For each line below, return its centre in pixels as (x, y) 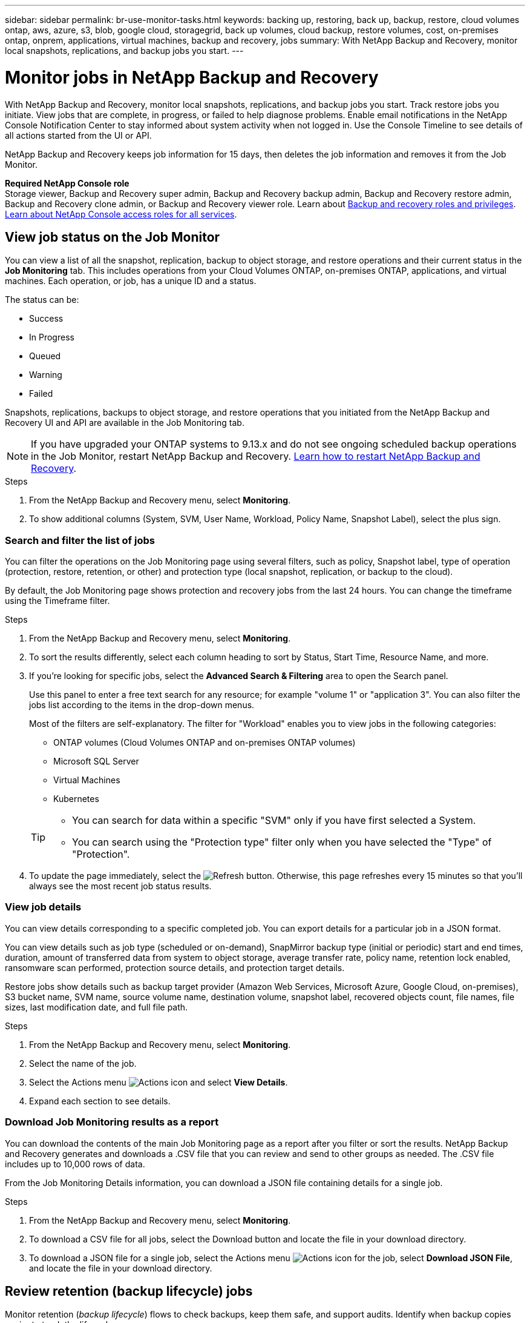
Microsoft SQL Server (96, 761)
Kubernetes (76, 799)
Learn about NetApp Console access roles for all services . (121, 214)
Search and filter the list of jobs (80, 540)
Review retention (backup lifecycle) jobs (129, 1291)
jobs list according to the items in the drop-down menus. (142, 705)
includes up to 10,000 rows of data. (75, 1164)
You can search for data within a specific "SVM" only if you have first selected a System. (274, 821)
